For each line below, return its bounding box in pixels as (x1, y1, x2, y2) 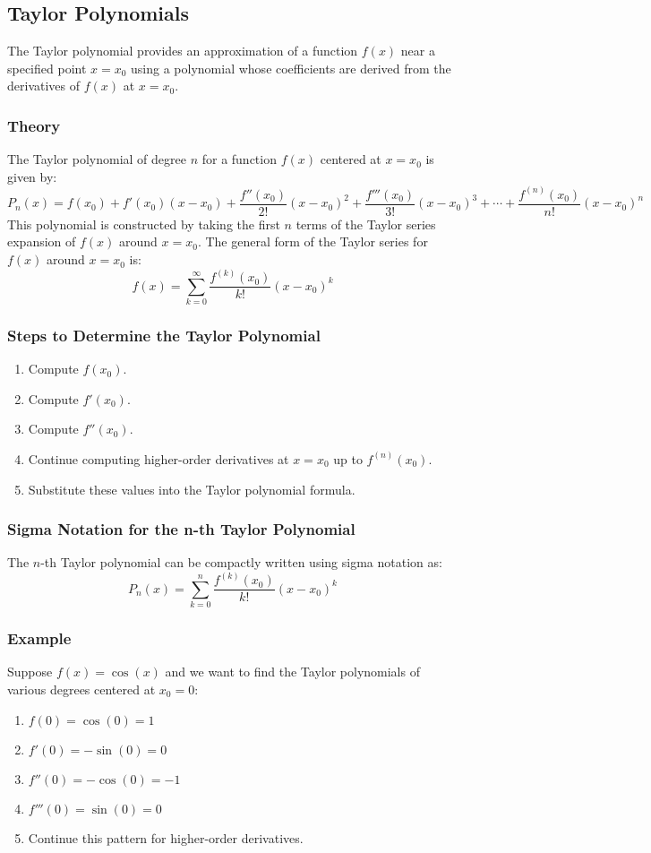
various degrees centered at (7, 679, 156, 698)
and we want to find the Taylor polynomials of (165, 662, 420, 681)
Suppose (7, 662, 53, 681)
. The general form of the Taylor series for (197, 232, 428, 251)
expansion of (7, 232, 76, 251)
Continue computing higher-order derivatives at (28, 449, 289, 468)
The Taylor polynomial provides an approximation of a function (7, 41, 358, 60)
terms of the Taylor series (296, 214, 436, 233)
